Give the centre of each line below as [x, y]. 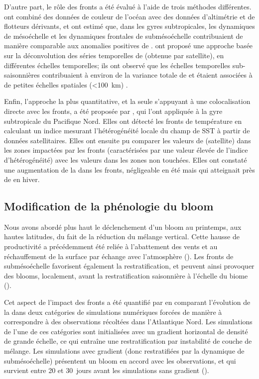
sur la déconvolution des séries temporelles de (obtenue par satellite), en [114, 55]
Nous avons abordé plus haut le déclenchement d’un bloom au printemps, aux [123, 227]
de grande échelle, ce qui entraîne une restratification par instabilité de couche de [128, 341]
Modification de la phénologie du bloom [109, 206]
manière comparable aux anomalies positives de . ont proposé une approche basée [129, 46]
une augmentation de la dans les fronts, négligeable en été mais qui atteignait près [129, 169]
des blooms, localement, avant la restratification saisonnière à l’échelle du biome [126, 275]
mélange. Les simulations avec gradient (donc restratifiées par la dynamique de [124, 351]
